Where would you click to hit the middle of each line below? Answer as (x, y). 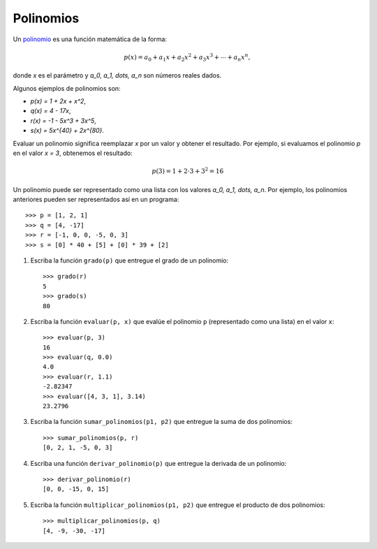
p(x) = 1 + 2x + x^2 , (58, 101)
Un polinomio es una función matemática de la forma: (90, 39)
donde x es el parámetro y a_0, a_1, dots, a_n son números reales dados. (117, 75)
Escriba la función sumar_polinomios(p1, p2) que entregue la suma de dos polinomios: (162, 422)
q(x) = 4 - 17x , (51, 111)
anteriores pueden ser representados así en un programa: (96, 199)
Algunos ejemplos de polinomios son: (67, 88)
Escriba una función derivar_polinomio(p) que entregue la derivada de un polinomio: (158, 463)
